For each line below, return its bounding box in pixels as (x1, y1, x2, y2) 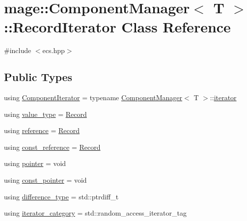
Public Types (4, 69, 73, 84)
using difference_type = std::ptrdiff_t (4, 191, 119, 201)
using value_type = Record (4, 109, 87, 119)
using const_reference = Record (4, 141, 101, 152)
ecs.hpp (42, 45, 65, 55)
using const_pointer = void (4, 175, 87, 185)
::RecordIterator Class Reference (4, 17, 231, 37)
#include (4, 45, 31, 55)
